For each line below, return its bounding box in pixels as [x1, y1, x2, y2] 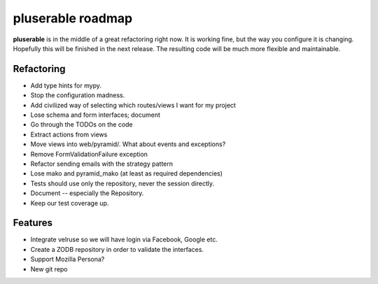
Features [13, 217, 52, 229]
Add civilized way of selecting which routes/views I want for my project [30, 101, 236, 109]
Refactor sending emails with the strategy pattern [30, 159, 174, 168]
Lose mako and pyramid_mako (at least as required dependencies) [30, 169, 223, 178]
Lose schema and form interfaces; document [30, 111, 161, 119]
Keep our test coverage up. [30, 199, 109, 207]
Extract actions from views [30, 130, 108, 139]
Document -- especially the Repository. [30, 189, 144, 197]
